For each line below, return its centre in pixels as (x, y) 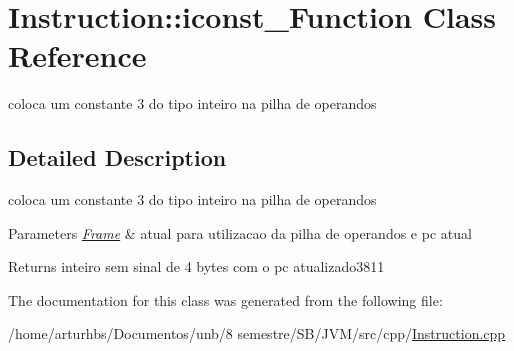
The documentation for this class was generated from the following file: (225, 299)
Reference (77, 55)
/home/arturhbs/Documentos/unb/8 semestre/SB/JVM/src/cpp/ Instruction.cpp (257, 333)
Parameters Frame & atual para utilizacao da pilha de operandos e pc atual (240, 232)
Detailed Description (117, 157)
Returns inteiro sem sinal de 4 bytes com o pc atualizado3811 (196, 266)
